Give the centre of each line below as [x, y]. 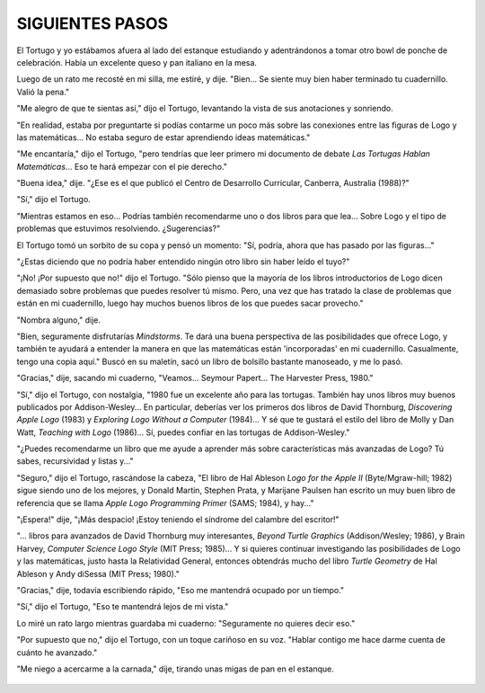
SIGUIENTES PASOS [93, 23]
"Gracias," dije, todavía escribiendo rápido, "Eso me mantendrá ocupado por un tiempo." [181, 590]
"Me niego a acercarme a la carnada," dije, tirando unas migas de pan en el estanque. [175, 669]
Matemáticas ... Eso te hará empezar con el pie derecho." [122, 166]
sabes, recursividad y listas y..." [75, 461]
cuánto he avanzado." [57, 653]
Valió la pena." [43, 92]
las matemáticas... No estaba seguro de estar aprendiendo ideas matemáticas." [163, 137]
